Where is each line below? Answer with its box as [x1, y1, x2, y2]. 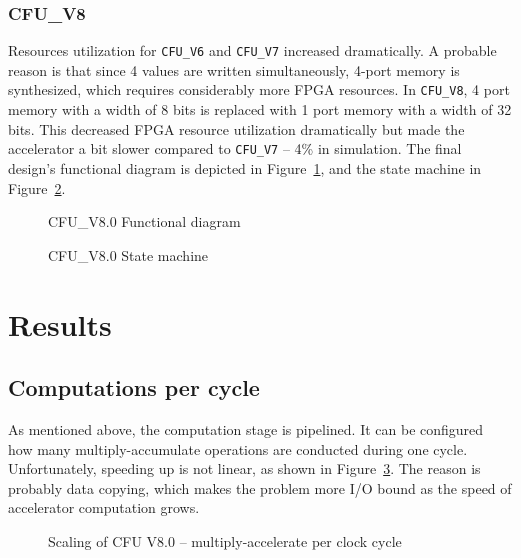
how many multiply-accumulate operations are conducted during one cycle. [8, 438, 468, 459]
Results [8, 303, 112, 344]
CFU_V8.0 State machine [48, 244, 209, 265]
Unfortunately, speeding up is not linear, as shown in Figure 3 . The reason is [8, 458, 481, 479]
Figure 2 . [8, 177, 66, 198]
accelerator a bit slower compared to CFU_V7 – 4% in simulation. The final [8, 138, 462, 159]
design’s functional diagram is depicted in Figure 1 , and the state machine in [8, 157, 482, 178]
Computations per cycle [8, 372, 260, 403]
